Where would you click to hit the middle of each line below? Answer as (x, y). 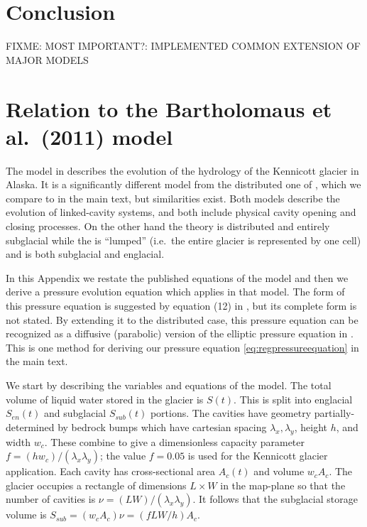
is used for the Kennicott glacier (258, 456)
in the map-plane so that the (283, 485)
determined (30, 427)
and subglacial (75, 413)
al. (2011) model (89, 136)
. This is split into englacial (293, 399)
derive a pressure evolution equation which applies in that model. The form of (175, 292)
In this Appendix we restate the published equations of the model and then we (177, 277)
